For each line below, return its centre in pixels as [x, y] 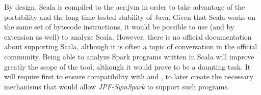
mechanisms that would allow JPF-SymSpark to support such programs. [117, 86]
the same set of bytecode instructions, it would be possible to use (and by [119, 27]
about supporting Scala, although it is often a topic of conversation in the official [131, 46]
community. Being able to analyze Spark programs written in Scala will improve [129, 56]
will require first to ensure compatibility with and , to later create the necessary [129, 76]
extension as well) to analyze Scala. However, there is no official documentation [128, 36]
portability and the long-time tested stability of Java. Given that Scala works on [130, 17]
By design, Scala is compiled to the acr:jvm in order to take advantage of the [125, 7]
